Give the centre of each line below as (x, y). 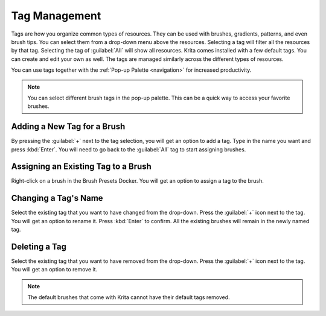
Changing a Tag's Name (57, 198)
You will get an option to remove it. (54, 270)
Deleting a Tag (39, 246)
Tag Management (56, 16)
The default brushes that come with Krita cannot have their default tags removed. (129, 297)
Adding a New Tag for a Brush (68, 127)
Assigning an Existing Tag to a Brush (81, 167)
